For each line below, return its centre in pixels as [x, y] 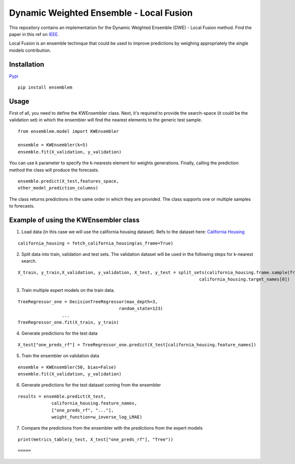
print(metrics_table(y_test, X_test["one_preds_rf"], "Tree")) [96, 439]
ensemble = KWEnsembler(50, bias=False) [67, 367]
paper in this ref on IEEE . [34, 34]
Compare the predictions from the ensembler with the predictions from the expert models [112, 428]
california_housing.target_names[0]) [245, 279]
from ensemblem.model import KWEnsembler [68, 131]
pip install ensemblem [45, 88]
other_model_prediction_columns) [58, 188]
